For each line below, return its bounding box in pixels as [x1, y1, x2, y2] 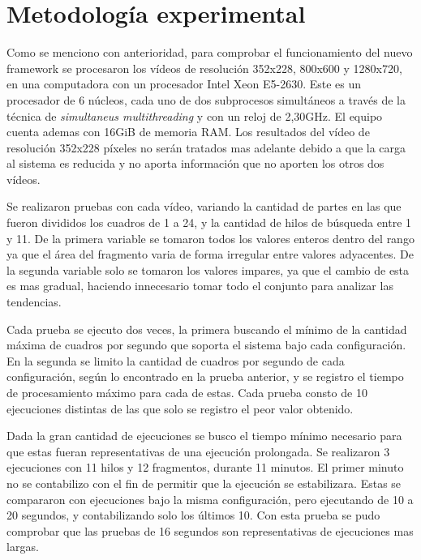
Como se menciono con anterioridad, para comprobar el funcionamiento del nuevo [6, 44, 413, 61]
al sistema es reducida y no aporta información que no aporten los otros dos [6, 155, 384, 172]
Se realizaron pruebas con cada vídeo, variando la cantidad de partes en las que [6, 198, 402, 215]
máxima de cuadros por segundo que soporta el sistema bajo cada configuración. [6, 336, 406, 353]
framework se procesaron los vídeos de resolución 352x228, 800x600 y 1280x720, [6, 59, 402, 76]
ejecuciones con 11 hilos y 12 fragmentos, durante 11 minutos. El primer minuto [6, 459, 404, 476]
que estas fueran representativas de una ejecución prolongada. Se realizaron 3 [6, 442, 390, 460]
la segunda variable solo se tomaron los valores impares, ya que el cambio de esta [6, 261, 410, 278]
